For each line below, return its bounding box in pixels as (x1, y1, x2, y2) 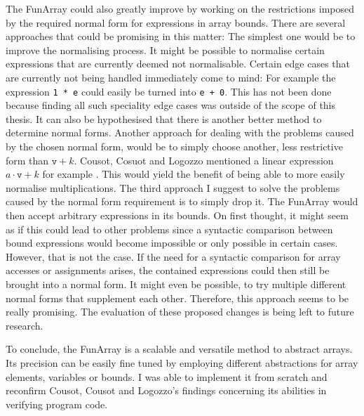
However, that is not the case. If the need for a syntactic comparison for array (6, 249, 341, 264)
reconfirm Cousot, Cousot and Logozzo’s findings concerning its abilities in (6, 383, 327, 398)
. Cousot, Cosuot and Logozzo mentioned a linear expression (74, 152, 334, 167)
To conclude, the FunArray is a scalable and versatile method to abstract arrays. (6, 342, 353, 356)
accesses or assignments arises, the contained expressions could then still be (6, 263, 330, 278)
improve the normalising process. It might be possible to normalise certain (6, 42, 325, 57)
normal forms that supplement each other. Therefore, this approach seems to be (6, 290, 349, 305)
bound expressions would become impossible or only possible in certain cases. (6, 235, 338, 250)
